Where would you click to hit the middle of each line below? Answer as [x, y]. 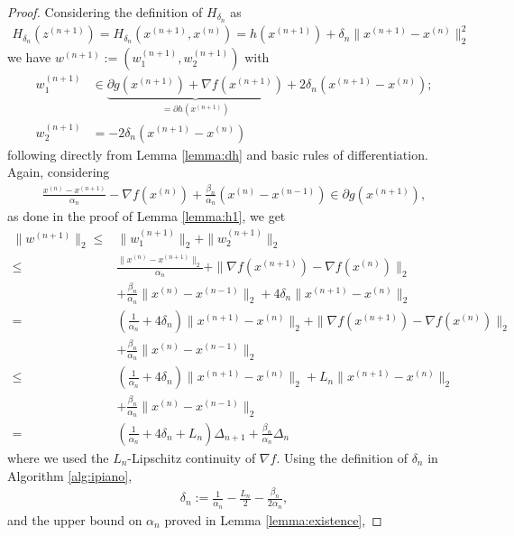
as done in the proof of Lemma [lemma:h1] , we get [147, 216]
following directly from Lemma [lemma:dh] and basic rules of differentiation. [218, 154]
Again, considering [59, 172]
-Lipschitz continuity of [192, 457]
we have [29, 57]
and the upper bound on [75, 519]
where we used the [58, 457]
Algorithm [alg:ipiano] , [70, 475]
